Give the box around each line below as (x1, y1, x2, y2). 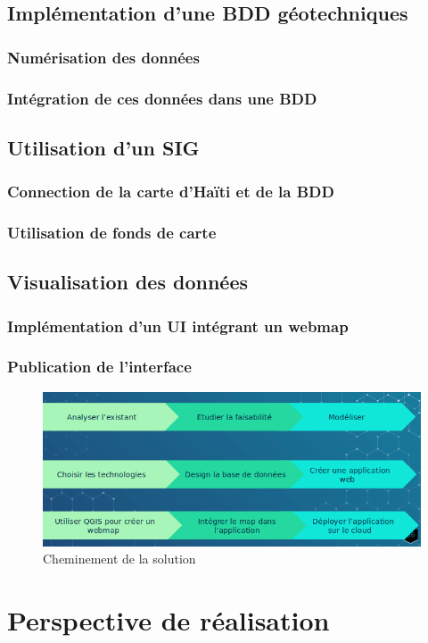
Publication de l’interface (7, 355, 192, 378)
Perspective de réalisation (7, 602, 330, 639)
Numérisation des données (7, 46, 200, 68)
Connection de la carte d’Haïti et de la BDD (7, 180, 334, 203)
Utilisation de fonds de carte (7, 221, 217, 244)
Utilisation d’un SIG (7, 133, 200, 161)
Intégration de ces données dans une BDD (7, 87, 317, 109)
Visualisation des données (7, 268, 248, 296)
